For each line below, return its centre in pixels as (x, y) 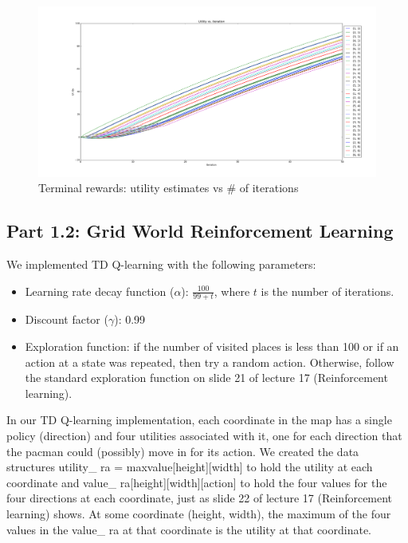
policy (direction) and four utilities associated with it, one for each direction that (204, 436)
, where (232, 291)
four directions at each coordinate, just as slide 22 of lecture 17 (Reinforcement (200, 498)
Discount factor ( (67, 319)
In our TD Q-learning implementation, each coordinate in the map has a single (199, 420)
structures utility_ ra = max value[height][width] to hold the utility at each (190, 467)
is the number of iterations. (328, 291)
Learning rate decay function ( (100, 291)
